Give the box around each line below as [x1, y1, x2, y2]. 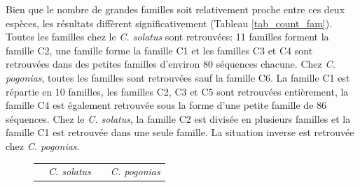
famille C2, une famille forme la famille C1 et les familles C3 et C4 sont [6, 43, 313, 57]
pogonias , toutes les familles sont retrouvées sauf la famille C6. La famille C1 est [6, 70, 350, 84]
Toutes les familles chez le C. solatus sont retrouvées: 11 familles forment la [6, 29, 329, 44]
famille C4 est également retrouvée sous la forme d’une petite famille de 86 [6, 98, 327, 112]
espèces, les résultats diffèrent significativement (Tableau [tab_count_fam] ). [6, 15, 333, 30]
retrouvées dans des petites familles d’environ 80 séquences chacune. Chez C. [6, 57, 335, 71]
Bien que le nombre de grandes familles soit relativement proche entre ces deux [6, 2, 345, 16]
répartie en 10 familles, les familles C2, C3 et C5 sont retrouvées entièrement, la [6, 84, 349, 98]
